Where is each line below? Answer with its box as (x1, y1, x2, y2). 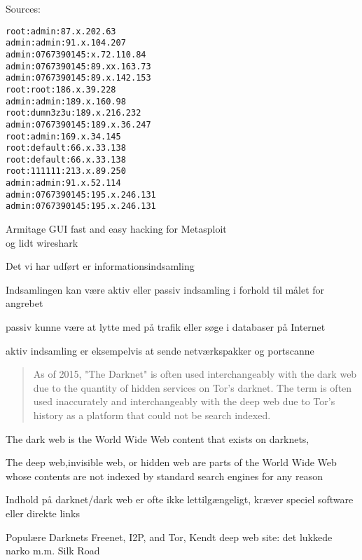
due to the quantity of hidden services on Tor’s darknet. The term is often (33, 380, 352, 395)
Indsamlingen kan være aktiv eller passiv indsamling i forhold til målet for (6, 282, 325, 296)
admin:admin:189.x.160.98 (6, 96, 126, 107)
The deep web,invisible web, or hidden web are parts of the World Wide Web (6, 455, 337, 470)
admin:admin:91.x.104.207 (6, 38, 126, 48)
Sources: (6, 1, 41, 15)
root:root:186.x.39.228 (6, 84, 116, 95)
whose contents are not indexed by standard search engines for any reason (6, 468, 323, 483)
